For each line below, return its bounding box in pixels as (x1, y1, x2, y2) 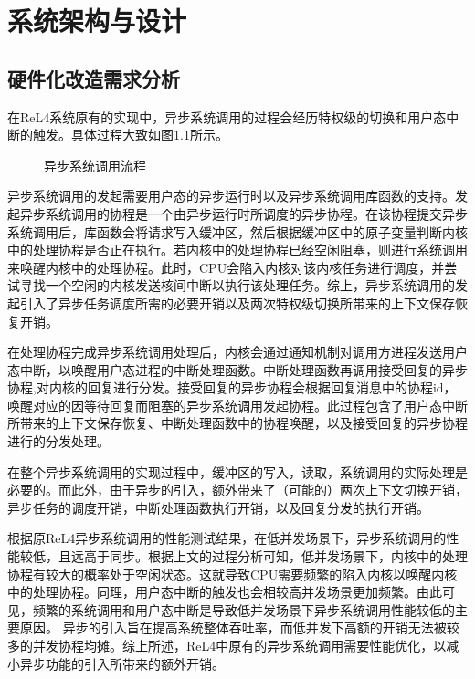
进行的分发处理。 (7, 432, 110, 451)
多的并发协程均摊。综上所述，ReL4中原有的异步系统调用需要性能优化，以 (7, 636, 447, 655)
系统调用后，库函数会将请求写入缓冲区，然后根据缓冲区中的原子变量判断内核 (7, 222, 468, 241)
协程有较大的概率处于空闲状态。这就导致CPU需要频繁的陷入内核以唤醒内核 (7, 564, 458, 583)
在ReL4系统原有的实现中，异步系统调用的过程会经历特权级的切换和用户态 (7, 107, 447, 126)
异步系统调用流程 (44, 155, 146, 174)
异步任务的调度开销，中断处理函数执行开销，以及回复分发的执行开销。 (7, 497, 429, 517)
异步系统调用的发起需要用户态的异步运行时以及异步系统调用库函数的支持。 (7, 186, 455, 205)
